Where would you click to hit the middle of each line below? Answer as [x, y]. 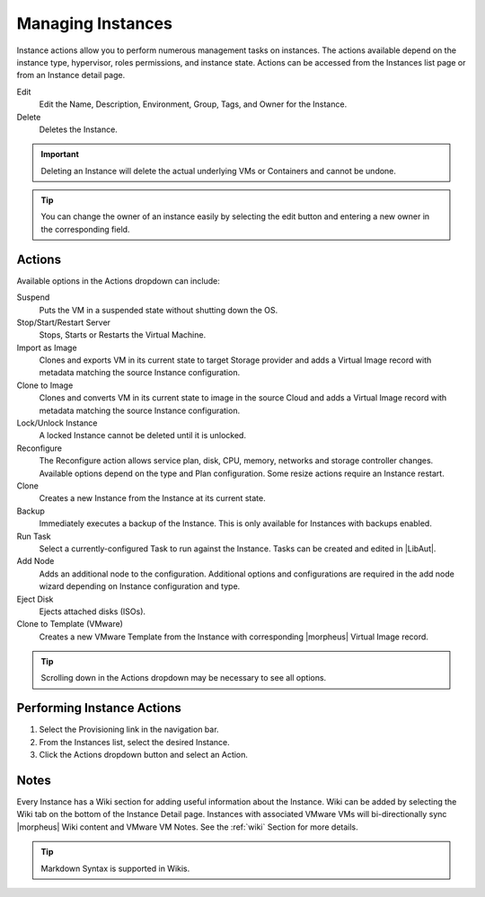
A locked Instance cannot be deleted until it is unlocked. [143, 435]
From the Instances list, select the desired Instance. [135, 742]
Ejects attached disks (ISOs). [93, 611]
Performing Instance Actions [99, 708]
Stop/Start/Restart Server [64, 322]
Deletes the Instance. [79, 129]
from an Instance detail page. [71, 75]
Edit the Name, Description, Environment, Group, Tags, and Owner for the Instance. [193, 104]
